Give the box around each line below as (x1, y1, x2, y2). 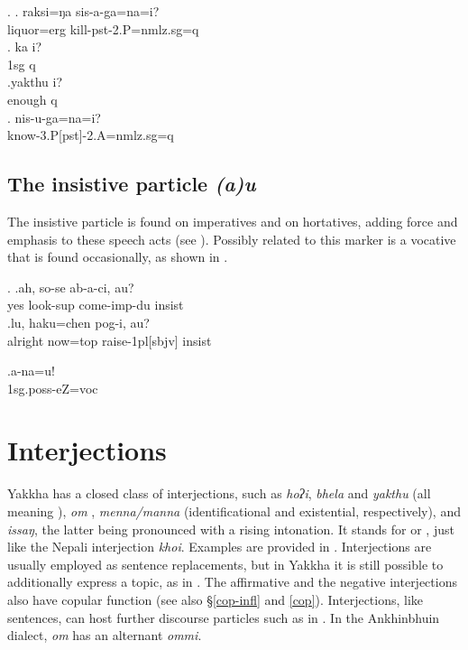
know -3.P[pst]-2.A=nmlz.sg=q (7, 125, 174, 144)
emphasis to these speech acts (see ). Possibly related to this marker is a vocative (7, 229, 456, 248)
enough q (7, 89, 58, 108)
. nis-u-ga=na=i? (7, 107, 101, 126)
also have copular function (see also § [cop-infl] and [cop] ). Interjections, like (7, 590, 424, 608)
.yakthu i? (7, 72, 63, 91)
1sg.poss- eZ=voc (7, 378, 98, 397)
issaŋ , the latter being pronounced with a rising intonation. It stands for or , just (7, 519, 454, 538)
